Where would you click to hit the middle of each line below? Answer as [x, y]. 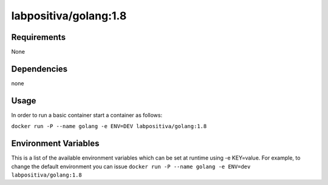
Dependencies [39, 69]
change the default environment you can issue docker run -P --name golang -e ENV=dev [131, 166]
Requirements [39, 37]
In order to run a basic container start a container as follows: [87, 115]
